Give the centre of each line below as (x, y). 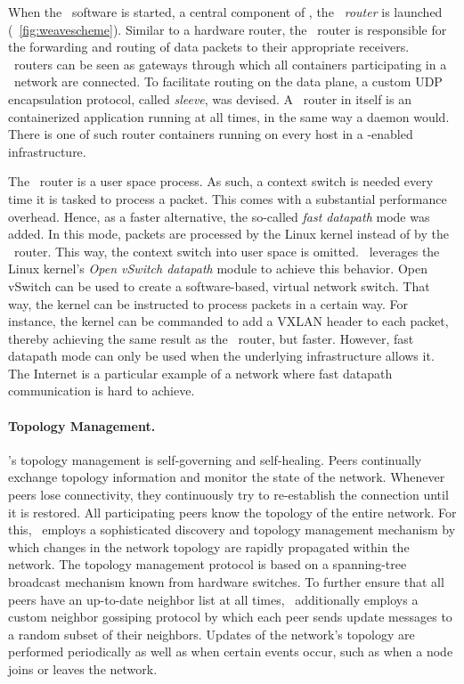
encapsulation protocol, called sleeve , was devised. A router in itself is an (210, 98)
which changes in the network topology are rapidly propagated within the (209, 546)
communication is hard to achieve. (102, 391)
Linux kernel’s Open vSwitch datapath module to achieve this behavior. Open (218, 269)
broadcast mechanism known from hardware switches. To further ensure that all (226, 582)
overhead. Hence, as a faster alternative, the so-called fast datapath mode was (219, 216)
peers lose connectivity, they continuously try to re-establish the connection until (228, 495)
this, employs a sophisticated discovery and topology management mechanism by (232, 529)
